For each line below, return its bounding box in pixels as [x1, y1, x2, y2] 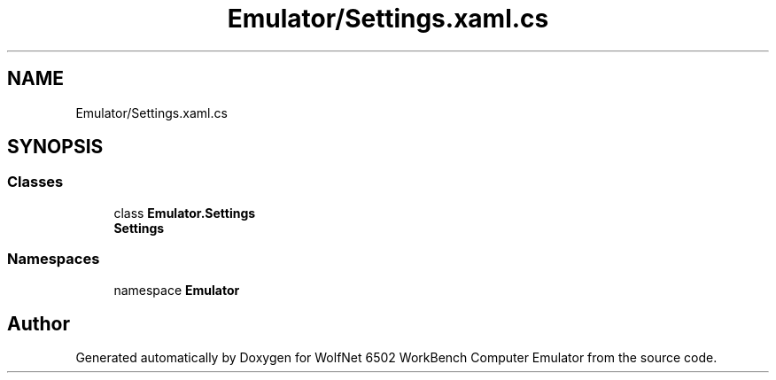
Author [7, 312, 70, 335]
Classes [7, 173, 64, 191]
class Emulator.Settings [113, 205, 256, 221]
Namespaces [7, 250, 100, 268]
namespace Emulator [113, 282, 240, 298]
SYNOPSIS [7, 136, 104, 159]
